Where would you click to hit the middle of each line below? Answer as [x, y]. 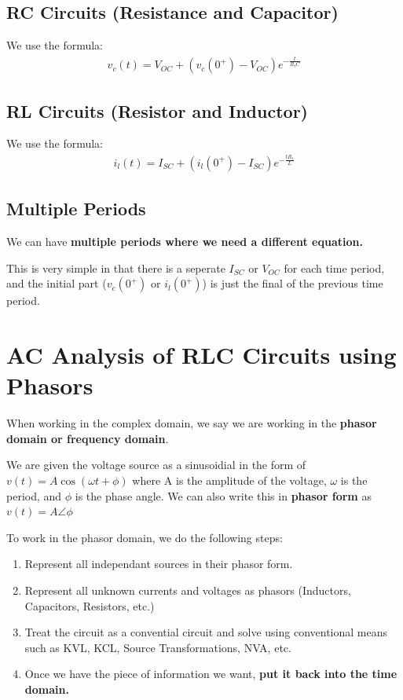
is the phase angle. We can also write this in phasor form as [223, 495]
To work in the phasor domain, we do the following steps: [145, 537]
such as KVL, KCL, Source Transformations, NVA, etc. [158, 647]
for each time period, [334, 268]
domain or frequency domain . [88, 438]
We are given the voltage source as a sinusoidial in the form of [156, 465]
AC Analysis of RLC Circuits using [201, 355]
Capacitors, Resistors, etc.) [90, 605]
